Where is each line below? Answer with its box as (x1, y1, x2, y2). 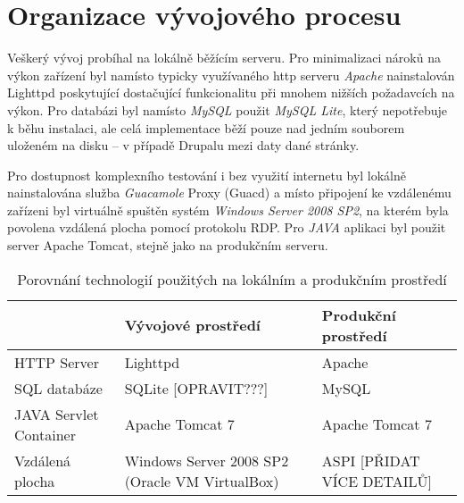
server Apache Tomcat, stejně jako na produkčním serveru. (7, 236, 328, 255)
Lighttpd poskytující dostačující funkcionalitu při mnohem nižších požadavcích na (7, 83, 455, 102)
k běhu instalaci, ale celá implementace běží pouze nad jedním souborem (7, 118, 405, 137)
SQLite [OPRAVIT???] (124, 377, 269, 398)
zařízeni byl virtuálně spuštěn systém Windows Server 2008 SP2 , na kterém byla (7, 200, 449, 219)
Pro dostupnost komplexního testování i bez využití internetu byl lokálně (7, 165, 406, 184)
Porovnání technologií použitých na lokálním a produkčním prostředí (17, 268, 447, 289)
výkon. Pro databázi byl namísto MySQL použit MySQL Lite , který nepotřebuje (7, 100, 447, 119)
